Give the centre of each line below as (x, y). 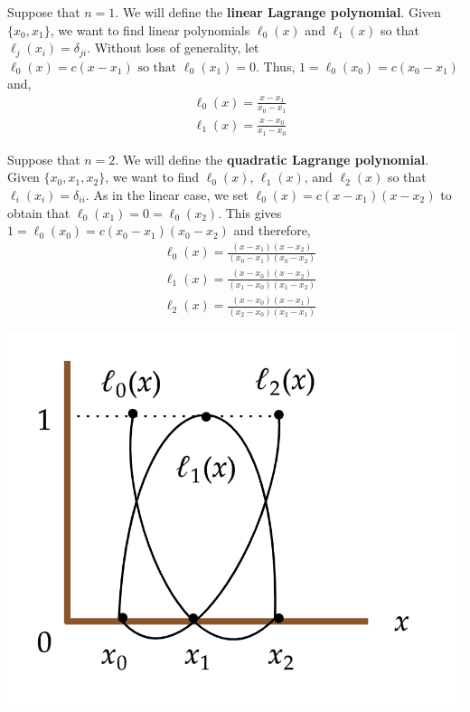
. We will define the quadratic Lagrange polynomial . (272, 159)
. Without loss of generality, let (173, 47)
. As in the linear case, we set (167, 194)
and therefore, (272, 230)
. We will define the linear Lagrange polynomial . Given (278, 12)
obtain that (39, 212)
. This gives (250, 212)
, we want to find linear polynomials (150, 29)
